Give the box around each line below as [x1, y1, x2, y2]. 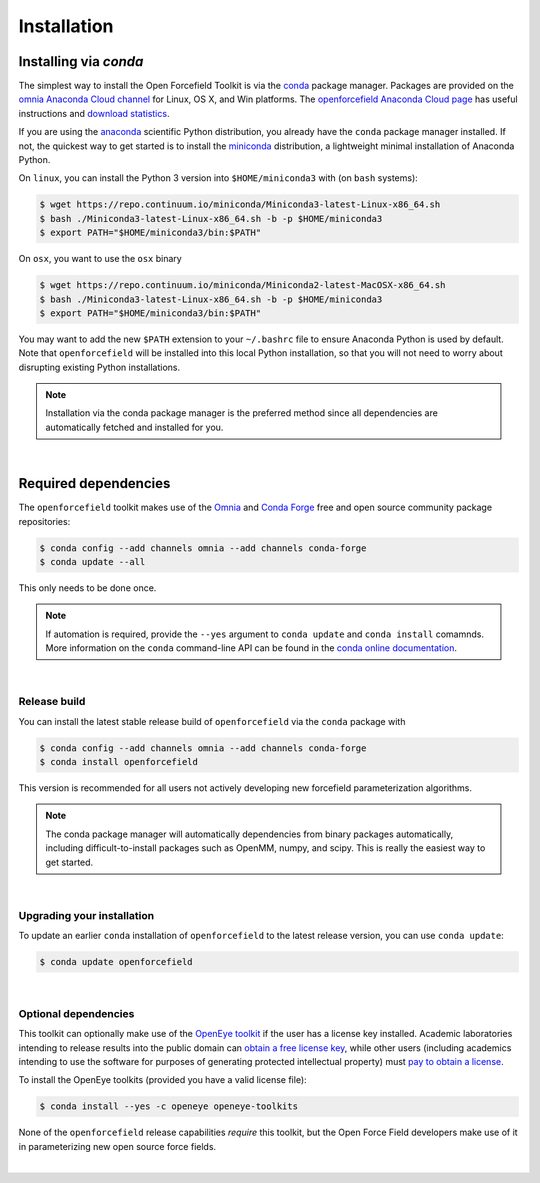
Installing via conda [18, 53, 144, 70]
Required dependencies [18, 475, 171, 492]
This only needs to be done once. [18, 581, 157, 594]
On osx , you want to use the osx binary [18, 253, 182, 265]
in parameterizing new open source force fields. [18, 1140, 217, 1152]
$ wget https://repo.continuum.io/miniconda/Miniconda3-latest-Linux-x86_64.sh [39, 199, 441, 210]
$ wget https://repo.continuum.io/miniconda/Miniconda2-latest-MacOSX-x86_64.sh [39, 280, 446, 291]
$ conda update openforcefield [39, 956, 194, 968]
